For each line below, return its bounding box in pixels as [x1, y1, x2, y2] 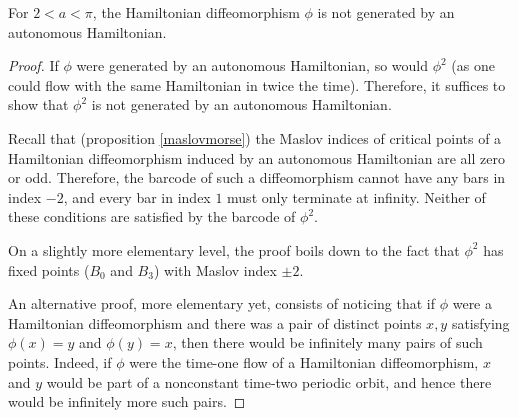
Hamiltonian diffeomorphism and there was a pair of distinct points [8, 312, 422, 333]
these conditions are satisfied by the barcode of [8, 206, 296, 227]
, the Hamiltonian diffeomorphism [92, 2, 300, 22]
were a [452, 293, 492, 314]
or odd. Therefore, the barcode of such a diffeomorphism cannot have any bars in [8, 167, 506, 188]
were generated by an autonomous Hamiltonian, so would [76, 55, 428, 76]
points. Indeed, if [8, 351, 112, 372]
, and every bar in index [63, 186, 211, 207]
